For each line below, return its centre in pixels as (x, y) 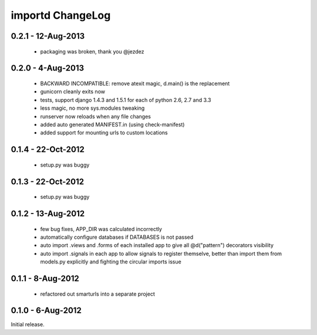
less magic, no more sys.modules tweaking (92, 108)
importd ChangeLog (61, 15)
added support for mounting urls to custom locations (104, 133)
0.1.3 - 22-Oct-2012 (48, 182)
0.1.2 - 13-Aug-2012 (48, 213)
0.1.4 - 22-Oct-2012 (48, 150)
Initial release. (28, 324)
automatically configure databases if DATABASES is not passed (117, 237)
